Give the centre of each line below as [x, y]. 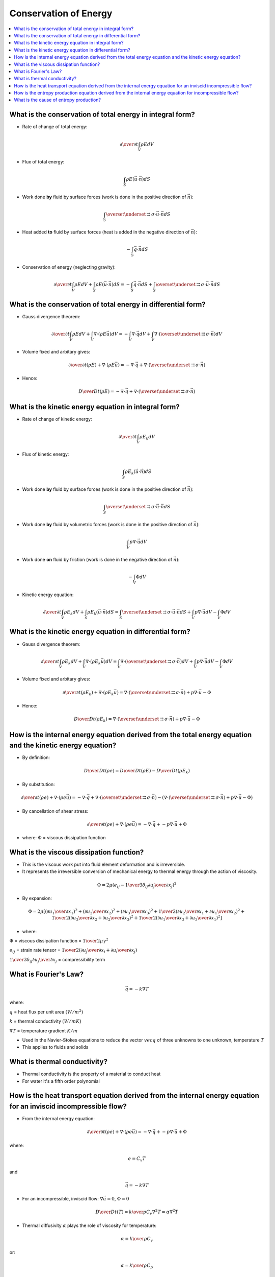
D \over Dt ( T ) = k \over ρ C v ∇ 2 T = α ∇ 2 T [137, 1212]
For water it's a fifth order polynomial [61, 1081]
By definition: [36, 758]
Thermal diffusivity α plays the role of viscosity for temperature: [89, 1225]
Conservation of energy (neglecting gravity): [69, 267]
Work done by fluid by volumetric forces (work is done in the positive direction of [107, 525]
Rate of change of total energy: [55, 127]
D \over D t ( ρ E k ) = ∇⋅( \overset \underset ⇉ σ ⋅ [122, 720]
